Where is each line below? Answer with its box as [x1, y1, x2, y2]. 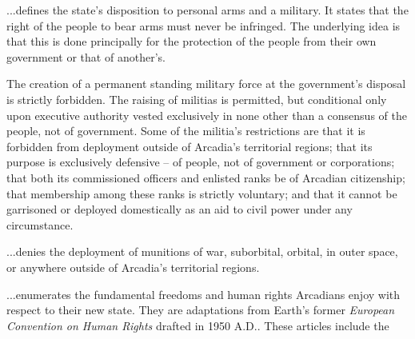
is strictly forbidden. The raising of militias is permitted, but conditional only [6, 90, 387, 107]
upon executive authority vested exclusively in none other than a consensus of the [6, 106, 407, 123]
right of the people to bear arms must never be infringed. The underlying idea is [6, 17, 401, 34]
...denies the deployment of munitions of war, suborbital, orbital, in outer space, [6, 243, 398, 260]
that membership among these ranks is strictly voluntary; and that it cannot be [6, 185, 397, 201]
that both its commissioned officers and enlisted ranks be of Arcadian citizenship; [6, 169, 405, 185]
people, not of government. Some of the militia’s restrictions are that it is [6, 122, 365, 139]
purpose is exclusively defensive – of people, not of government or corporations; [6, 154, 395, 170]
